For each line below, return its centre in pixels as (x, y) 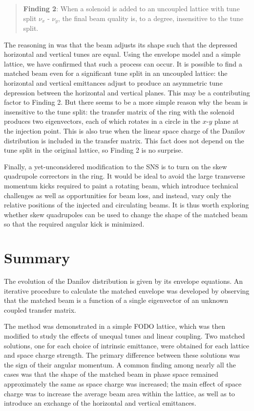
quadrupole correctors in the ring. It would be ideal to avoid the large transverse (125, 176)
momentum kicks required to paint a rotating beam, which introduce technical (121, 185)
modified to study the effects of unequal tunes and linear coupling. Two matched (125, 336)
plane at (226, 121)
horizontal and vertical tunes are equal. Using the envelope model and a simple (122, 54)
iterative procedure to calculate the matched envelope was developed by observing (127, 290)
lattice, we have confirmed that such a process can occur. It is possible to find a (123, 63)
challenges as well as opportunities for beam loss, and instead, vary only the (117, 195)
